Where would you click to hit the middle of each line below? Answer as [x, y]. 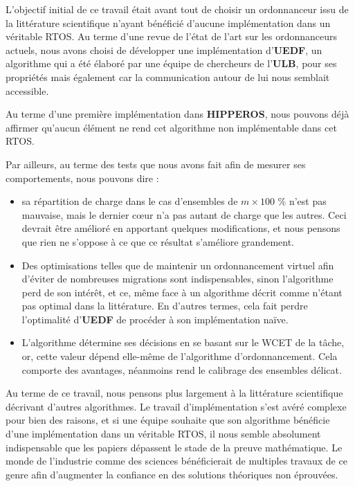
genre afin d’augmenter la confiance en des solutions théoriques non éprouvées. [172, 474]
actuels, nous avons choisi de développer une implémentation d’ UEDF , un [164, 49]
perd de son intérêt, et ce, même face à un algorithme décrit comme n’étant [182, 292]
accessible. [27, 90]
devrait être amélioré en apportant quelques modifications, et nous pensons [181, 228]
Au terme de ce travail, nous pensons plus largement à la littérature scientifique [174, 393]
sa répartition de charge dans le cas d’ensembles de [130, 201]
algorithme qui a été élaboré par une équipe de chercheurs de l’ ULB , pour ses [171, 63]
